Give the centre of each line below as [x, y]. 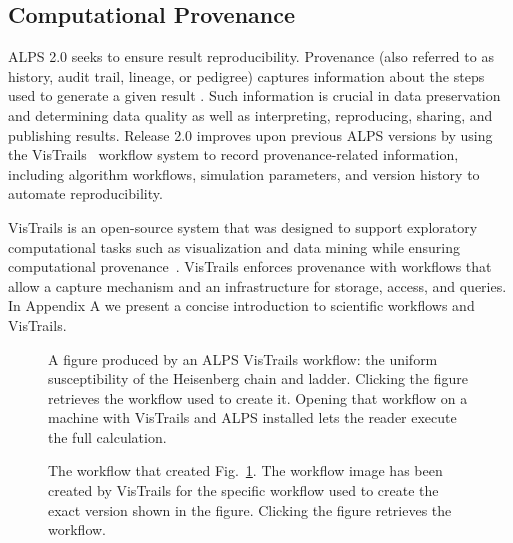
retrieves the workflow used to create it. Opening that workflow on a [258, 397]
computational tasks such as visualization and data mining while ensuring [234, 246]
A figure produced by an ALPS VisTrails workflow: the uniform [243, 358]
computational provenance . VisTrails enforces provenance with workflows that [250, 266]
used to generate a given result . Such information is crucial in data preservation [254, 95]
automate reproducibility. [85, 193]
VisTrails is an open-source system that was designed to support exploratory [243, 226]
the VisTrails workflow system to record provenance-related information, [233, 154]
